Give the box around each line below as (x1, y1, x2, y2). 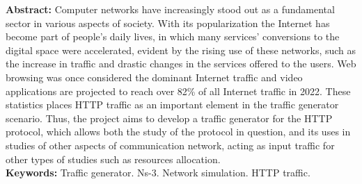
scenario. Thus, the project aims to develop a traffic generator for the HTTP (6, 110, 333, 125)
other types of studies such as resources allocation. (6, 151, 221, 166)
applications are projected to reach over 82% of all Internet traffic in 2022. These (6, 83, 351, 98)
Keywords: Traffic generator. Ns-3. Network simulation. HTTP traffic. (6, 165, 310, 180)
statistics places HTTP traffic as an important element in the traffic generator (6, 97, 339, 112)
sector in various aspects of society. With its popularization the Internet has (6, 15, 330, 30)
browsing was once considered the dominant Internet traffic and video (6, 69, 303, 84)
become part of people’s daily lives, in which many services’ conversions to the (6, 29, 340, 44)
